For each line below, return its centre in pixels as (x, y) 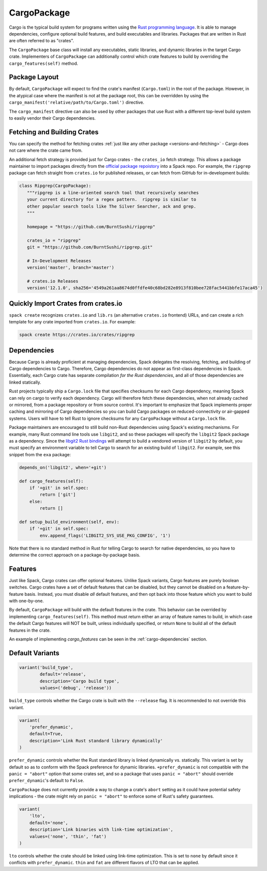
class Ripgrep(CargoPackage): (55, 186)
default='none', (49, 823)
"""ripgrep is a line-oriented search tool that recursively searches (113, 193)
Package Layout (34, 77)
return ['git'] (58, 495)
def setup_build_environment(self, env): (69, 522)
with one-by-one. (26, 601)
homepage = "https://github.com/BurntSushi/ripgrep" (91, 227)
